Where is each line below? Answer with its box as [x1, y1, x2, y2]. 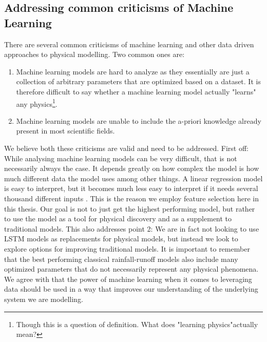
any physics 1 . [16, 97, 58, 109]
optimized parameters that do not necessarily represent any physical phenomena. [4, 263, 259, 274]
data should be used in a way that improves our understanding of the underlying [4, 283, 258, 294]
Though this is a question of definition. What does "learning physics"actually [16, 318, 258, 329]
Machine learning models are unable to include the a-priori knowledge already [16, 115, 261, 126]
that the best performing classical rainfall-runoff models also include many [4, 253, 238, 264]
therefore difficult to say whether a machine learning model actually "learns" [16, 86, 256, 97]
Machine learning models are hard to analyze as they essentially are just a [16, 66, 250, 77]
